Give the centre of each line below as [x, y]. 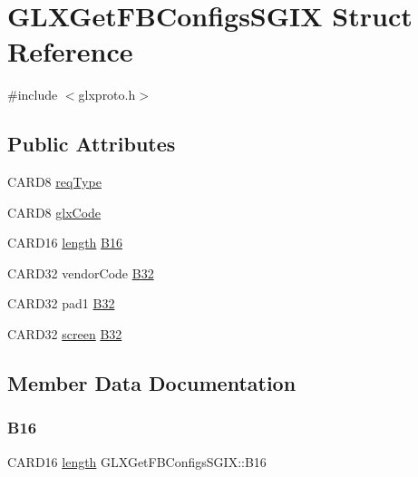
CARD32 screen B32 [65, 334]
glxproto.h [107, 95]
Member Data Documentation [152, 383]
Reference [70, 51]
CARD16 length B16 [65, 243]
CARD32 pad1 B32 [61, 303]
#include [33, 95]
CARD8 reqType [54, 182]
